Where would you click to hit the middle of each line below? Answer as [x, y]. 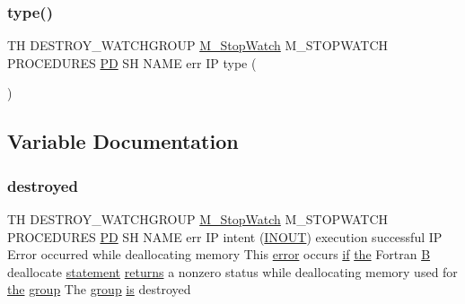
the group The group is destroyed [99, 289]
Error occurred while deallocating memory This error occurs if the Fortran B [219, 254]
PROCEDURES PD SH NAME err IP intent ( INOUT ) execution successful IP [225, 236]
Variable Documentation [123, 141]
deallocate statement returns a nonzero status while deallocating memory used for [232, 271]
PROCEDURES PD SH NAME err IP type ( [132, 62]
